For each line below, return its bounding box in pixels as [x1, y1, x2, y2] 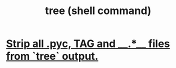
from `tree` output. [6, 50, 99, 63]
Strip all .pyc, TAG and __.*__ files [6, 37, 170, 50]
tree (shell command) [44, 4, 152, 18]
